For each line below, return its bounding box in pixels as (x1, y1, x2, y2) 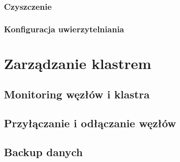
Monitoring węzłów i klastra (4, 87, 150, 102)
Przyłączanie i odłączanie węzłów (4, 116, 176, 131)
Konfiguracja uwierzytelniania (4, 23, 124, 35)
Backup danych (4, 144, 83, 160)
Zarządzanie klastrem (4, 53, 152, 73)
